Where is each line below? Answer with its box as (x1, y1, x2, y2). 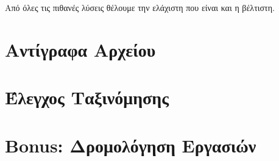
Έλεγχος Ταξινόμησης (5, 85, 169, 110)
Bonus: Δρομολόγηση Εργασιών (5, 132, 256, 157)
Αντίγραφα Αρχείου (5, 37, 156, 62)
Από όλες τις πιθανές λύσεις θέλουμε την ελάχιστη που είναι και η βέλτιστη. (5, 1, 275, 13)
